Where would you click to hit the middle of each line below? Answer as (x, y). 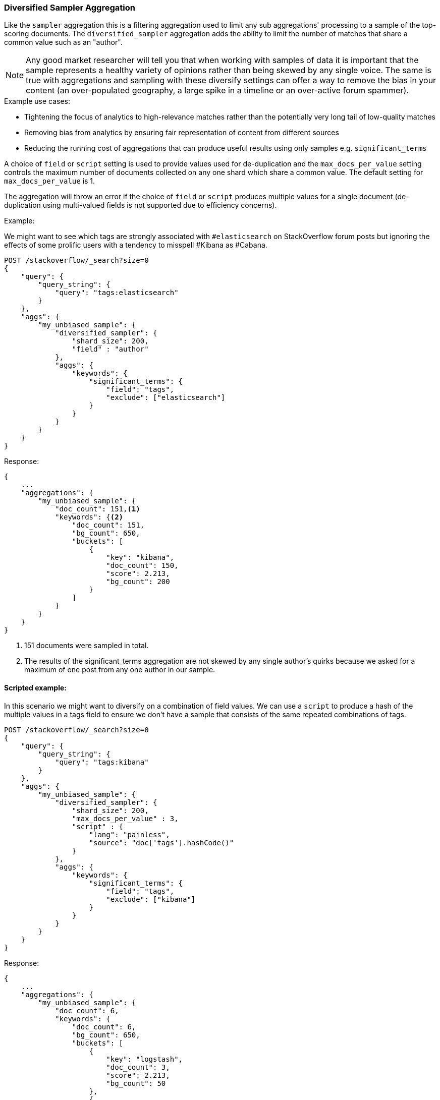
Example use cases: (37, 101)
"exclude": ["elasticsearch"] (166, 398)
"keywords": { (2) (89, 517)
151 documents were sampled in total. (87, 646)
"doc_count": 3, (138, 1067)
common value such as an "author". (63, 42)
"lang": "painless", (129, 834)
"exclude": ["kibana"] (151, 899)
